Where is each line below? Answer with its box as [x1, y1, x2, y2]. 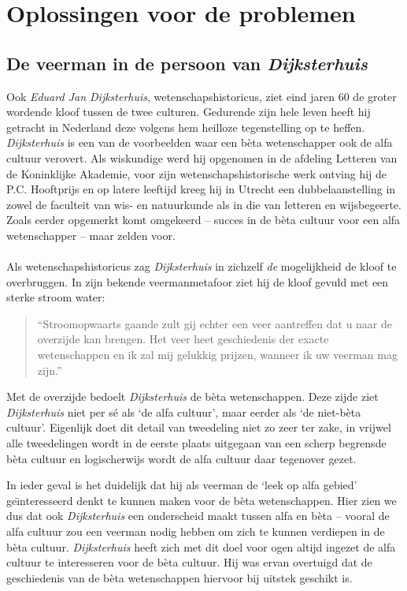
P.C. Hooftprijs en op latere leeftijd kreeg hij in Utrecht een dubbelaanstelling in [6, 181, 396, 197]
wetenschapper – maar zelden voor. [6, 226, 176, 243]
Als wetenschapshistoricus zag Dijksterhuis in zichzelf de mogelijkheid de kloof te [6, 258, 397, 275]
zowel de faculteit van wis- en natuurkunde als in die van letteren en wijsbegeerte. [6, 196, 401, 212]
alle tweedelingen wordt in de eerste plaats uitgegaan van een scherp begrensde [6, 435, 387, 451]
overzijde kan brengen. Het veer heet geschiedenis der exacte [37, 331, 329, 347]
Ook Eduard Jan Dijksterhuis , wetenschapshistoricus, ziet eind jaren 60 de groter [6, 88, 397, 104]
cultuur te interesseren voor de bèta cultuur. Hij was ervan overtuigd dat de [6, 554, 372, 570]
